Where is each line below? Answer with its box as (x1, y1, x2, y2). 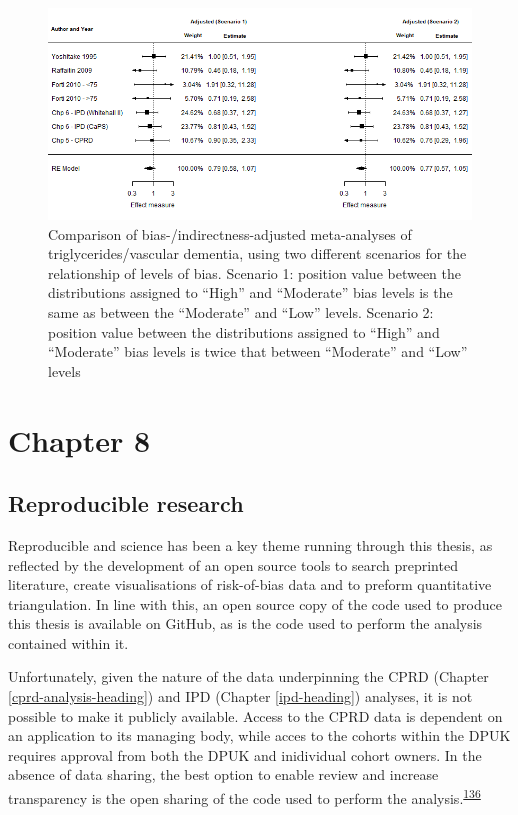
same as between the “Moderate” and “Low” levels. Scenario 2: (48, 301, 434, 322)
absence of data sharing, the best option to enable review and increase (8, 764, 439, 785)
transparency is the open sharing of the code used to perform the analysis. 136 (8, 785, 481, 808)
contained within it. (8, 632, 129, 653)
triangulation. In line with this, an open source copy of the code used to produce (8, 593, 502, 614)
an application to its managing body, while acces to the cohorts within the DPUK (8, 725, 511, 746)
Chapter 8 (8, 419, 151, 460)
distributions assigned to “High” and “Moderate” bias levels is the (48, 282, 453, 303)
